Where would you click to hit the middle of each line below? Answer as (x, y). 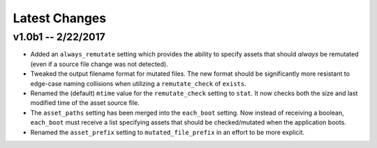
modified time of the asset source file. (85, 103)
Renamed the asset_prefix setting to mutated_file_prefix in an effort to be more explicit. (168, 132)
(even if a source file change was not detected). (99, 64)
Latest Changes (60, 18)
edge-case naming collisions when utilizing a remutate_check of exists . (139, 83)
